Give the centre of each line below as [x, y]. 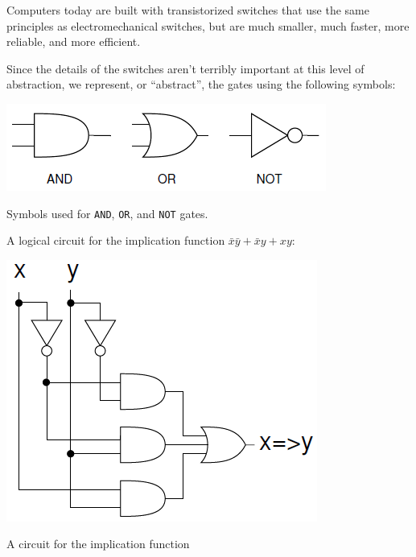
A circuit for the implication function [98, 544]
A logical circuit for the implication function [116, 240]
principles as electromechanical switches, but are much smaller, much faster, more [208, 25]
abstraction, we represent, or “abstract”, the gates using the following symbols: [201, 84]
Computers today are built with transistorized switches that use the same [188, 10]
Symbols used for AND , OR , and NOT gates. [107, 213]
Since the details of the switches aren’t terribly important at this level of [185, 68]
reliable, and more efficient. [74, 41]
